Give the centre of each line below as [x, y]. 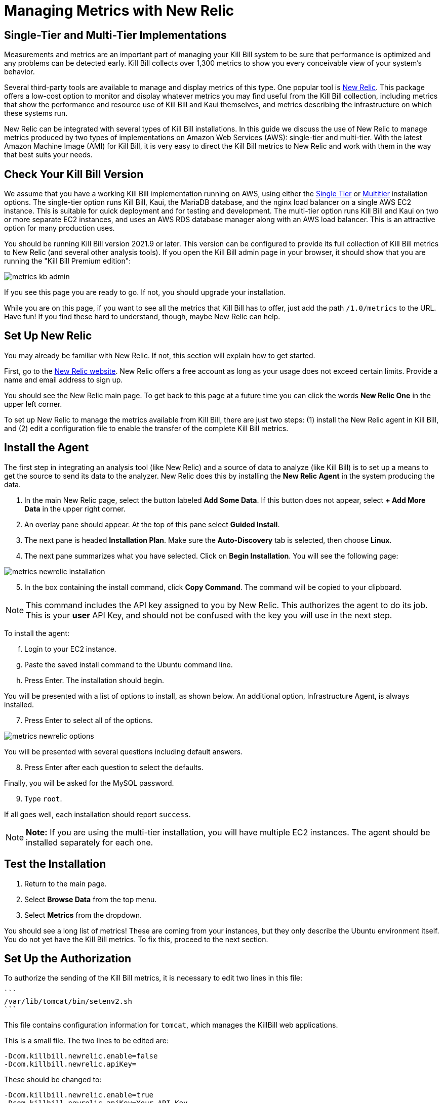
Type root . [43, 798]
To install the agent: [37, 633]
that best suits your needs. [48, 155]
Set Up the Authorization [68, 958]
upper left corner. [33, 404]
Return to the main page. [66, 883]
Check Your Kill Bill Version [74, 174]
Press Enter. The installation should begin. [94, 680]
